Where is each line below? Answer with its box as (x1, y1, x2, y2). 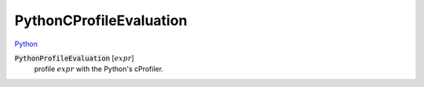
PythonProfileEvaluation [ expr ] (14, 53, 135, 63)
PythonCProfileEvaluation (14, 12, 188, 29)
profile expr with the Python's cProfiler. (34, 64, 164, 74)
